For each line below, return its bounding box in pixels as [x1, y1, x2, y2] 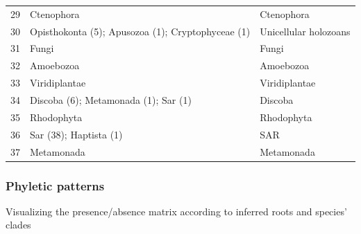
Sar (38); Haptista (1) [30, 127, 123, 141]
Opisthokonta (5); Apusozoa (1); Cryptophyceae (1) [30, 24, 251, 38]
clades [6, 217, 31, 232]
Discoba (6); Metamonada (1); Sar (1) [30, 92, 192, 107]
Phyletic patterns [6, 177, 105, 194]
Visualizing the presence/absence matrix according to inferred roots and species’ [6, 204, 347, 218]
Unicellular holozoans [260, 24, 351, 38]
